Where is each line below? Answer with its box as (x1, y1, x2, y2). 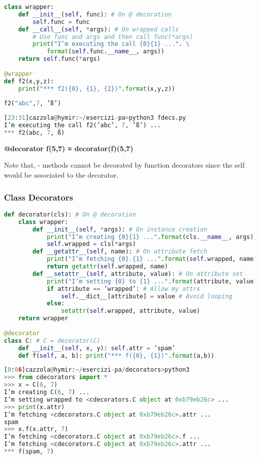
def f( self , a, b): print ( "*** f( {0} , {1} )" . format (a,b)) (18, 352, 215, 359)
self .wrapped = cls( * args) (46, 240, 136, 248)
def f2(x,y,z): (4, 77, 54, 85)
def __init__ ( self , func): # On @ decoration (18, 10, 172, 18)
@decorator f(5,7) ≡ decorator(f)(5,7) (4, 143, 133, 153)
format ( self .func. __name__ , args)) (46, 48, 165, 55)
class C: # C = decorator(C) (4, 337, 101, 344)
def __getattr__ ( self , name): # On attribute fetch (32, 248, 208, 255)
